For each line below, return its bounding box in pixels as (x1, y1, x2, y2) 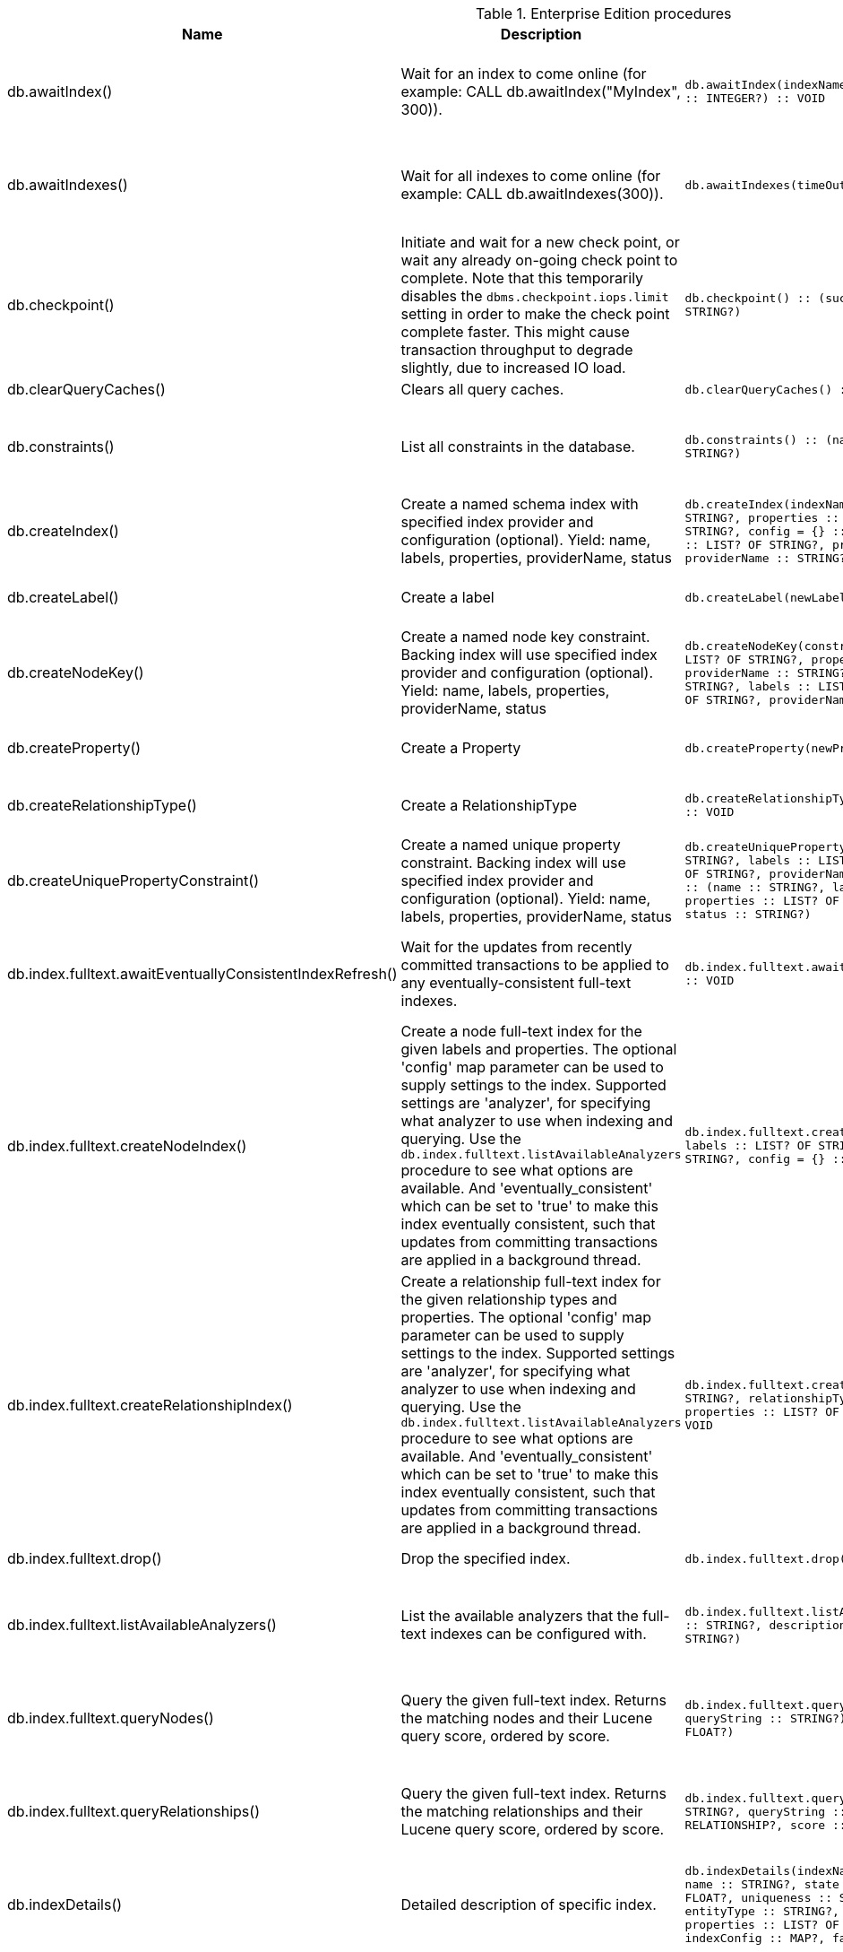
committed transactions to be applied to (400, 956, 669, 974)
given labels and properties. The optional (400, 1040, 677, 1058)
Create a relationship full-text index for (400, 1272, 661, 1290)
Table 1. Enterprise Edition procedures (475, 4, 732, 22)
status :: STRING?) (684, 907, 812, 921)
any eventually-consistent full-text (400, 974, 632, 992)
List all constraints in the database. (400, 438, 635, 455)
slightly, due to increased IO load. (400, 359, 626, 377)
